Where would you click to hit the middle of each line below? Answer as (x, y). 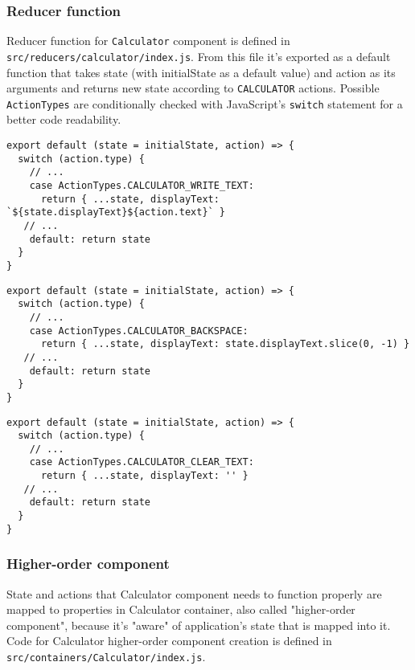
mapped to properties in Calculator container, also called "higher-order (181, 609)
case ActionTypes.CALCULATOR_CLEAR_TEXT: (142, 462)
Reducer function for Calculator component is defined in (148, 41)
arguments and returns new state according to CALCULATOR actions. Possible (193, 88)
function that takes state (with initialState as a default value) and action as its (201, 72)
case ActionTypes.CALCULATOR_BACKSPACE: (139, 331)
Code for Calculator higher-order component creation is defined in (169, 641)
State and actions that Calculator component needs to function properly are (194, 593)
